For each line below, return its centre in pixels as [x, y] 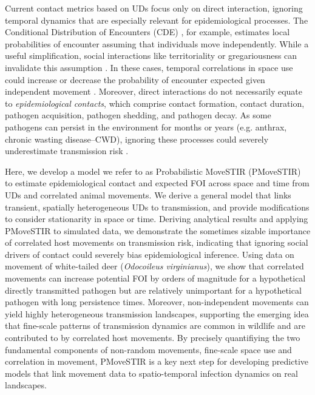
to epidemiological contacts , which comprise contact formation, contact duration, [155, 103]
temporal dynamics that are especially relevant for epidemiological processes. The [157, 20]
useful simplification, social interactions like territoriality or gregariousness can [151, 56]
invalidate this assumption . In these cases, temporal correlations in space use [149, 67]
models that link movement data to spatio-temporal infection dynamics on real [151, 373]
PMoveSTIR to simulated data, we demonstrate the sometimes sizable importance [158, 230]
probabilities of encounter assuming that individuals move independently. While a [157, 43]
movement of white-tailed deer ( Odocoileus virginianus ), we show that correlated [154, 266]
